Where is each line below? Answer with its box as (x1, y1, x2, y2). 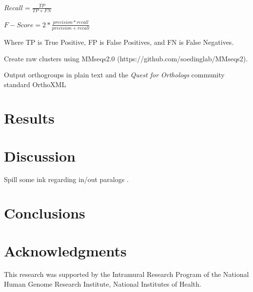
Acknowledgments (4, 241, 127, 260)
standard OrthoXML (4, 79, 66, 89)
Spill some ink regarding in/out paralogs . (4, 174, 129, 184)
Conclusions (4, 202, 85, 222)
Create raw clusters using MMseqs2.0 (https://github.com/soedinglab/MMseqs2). (4, 53, 248, 63)
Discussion (4, 146, 76, 165)
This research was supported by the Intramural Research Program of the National (4, 269, 249, 279)
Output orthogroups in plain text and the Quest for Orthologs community (4, 70, 225, 80)
